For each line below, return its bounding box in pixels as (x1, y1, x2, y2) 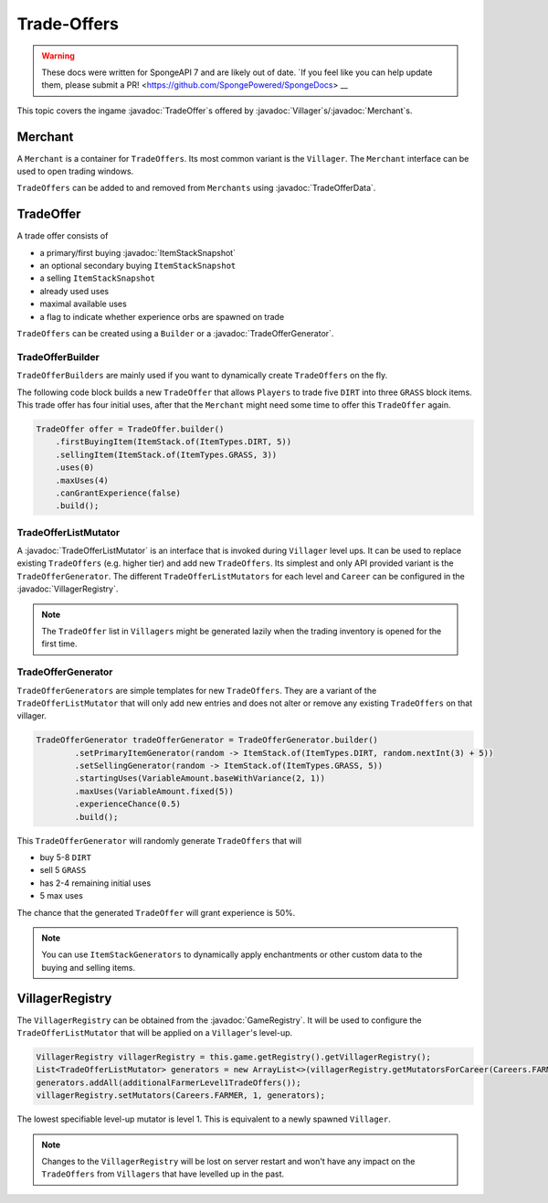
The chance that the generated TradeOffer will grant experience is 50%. (16, 907, 296, 918)
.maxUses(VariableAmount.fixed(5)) (74, 786, 235, 796)
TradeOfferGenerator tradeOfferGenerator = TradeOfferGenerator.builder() (36, 735, 379, 745)
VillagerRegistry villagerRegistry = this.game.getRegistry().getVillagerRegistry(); (36, 1052, 431, 1062)
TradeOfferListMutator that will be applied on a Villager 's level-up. (16, 1027, 293, 1038)
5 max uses (39, 890, 84, 901)
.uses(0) (55, 463, 95, 473)
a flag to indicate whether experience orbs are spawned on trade (39, 311, 285, 322)
